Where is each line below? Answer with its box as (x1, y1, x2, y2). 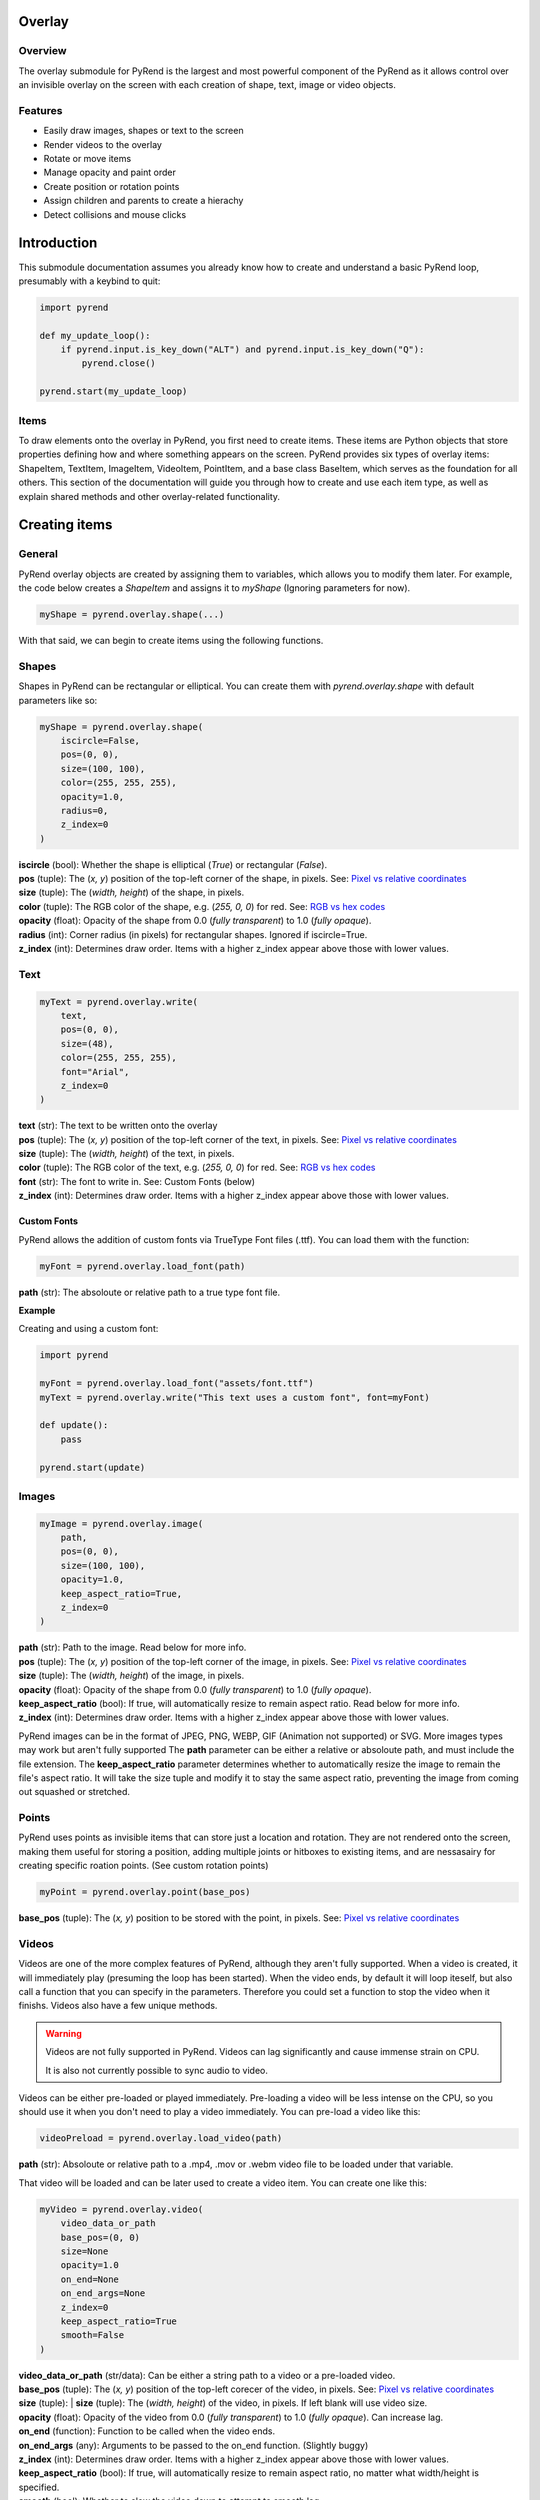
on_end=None (60, 2273, 120, 2285)
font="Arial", (60, 1066, 130, 1077)
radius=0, (60, 805, 109, 816)
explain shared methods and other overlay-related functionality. (18, 490, 280, 502)
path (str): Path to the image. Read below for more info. (18, 1641, 247, 1654)
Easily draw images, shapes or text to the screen (43, 125, 244, 137)
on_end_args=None (60, 2288, 146, 2299)
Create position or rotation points (43, 180, 180, 192)
